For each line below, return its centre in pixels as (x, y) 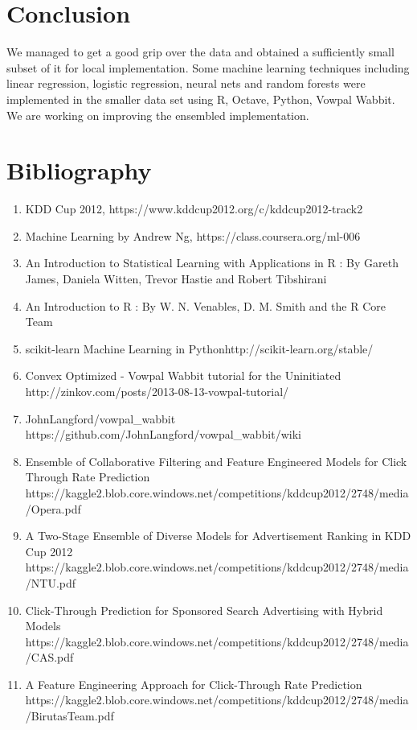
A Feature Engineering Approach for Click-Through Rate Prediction (194, 684)
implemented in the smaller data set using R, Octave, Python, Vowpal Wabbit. (201, 99)
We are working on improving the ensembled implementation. (158, 115)
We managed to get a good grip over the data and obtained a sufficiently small (200, 52)
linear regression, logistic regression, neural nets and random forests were (186, 83)
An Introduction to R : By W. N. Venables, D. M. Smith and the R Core (205, 305)
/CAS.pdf (49, 657)
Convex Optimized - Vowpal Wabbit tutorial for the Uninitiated (183, 375)
